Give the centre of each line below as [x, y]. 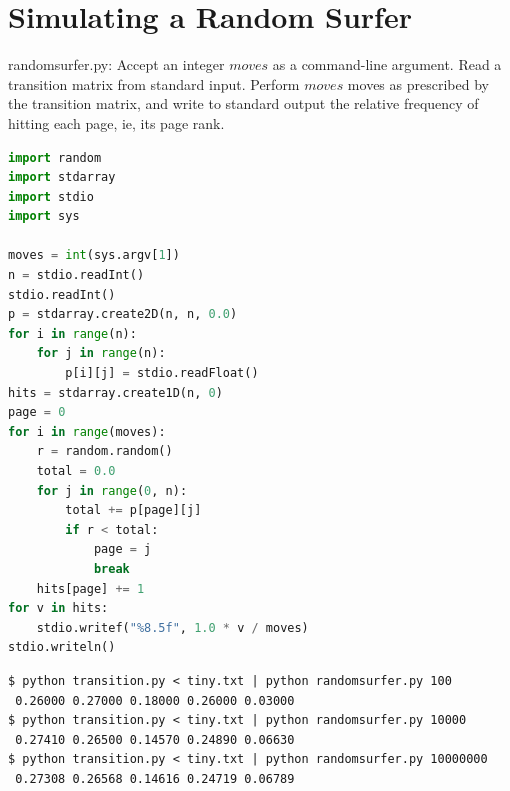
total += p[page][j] [133, 510]
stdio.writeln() [62, 647]
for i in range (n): [72, 333]
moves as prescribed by [418, 83]
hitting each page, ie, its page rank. [116, 122]
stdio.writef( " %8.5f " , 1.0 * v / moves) [172, 627]
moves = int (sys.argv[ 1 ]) [94, 255]
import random [55, 157]
